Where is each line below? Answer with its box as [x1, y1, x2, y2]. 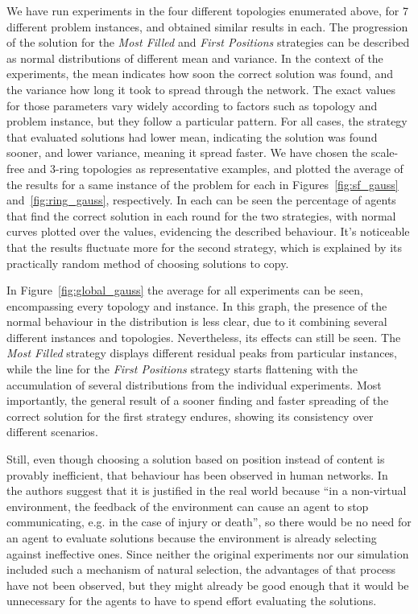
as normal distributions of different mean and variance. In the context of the [6, 49, 383, 66]
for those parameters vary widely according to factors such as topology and [6, 97, 378, 113]
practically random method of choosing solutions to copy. [6, 254, 289, 271]
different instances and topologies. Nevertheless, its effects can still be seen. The [6, 328, 401, 345]
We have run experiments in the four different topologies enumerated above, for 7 [6, 2, 408, 19]
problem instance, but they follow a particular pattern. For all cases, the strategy [6, 113, 408, 130]
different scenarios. [6, 423, 98, 440]
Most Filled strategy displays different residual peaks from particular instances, [6, 344, 398, 361]
